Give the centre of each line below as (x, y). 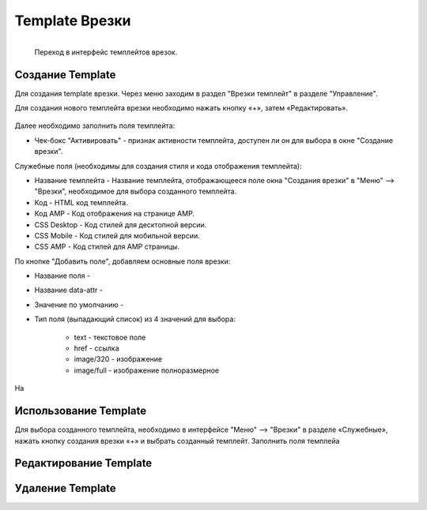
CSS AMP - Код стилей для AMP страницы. (107, 247)
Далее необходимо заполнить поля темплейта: (95, 126)
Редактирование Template (83, 463)
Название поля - (62, 276)
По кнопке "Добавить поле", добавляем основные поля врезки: (123, 261)
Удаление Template (65, 488)
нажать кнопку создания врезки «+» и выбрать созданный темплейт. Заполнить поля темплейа (177, 441)
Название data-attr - (68, 290)
